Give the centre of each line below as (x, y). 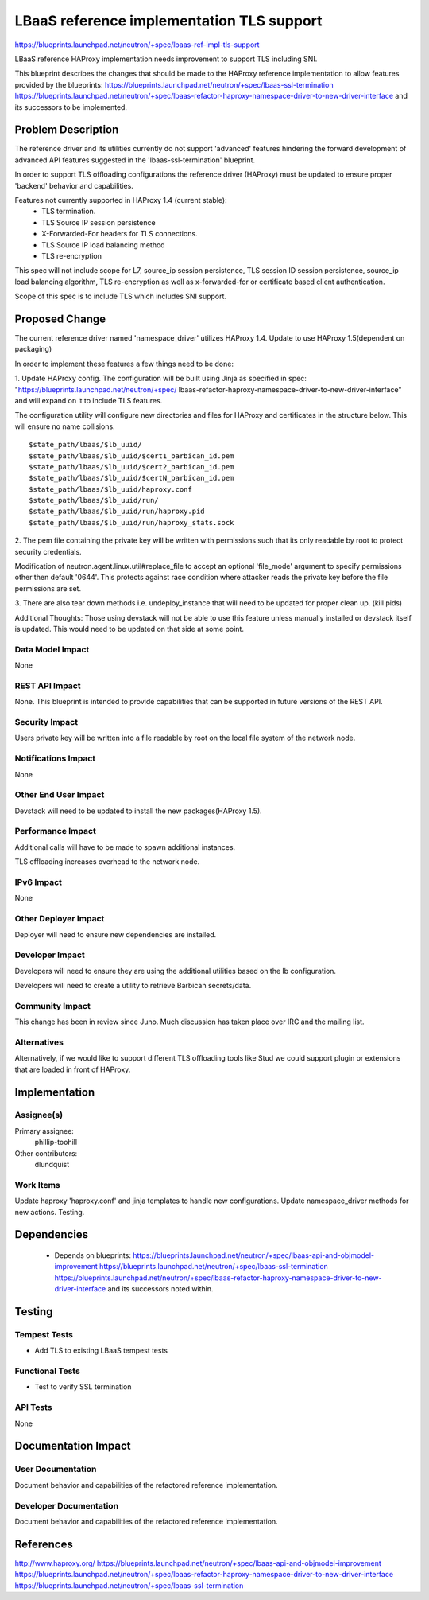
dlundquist (52, 1165)
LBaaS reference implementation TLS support (168, 21)
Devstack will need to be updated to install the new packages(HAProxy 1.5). (138, 811)
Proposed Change (60, 319)
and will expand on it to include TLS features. (89, 400)
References (44, 1544)
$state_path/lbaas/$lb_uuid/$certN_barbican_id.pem (131, 478)
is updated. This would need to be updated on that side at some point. (129, 629)
